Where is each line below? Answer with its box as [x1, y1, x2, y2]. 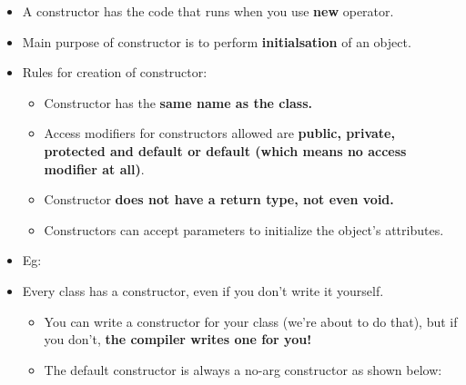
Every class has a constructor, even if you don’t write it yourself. [22, 281, 384, 300]
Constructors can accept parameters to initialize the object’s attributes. [44, 220, 444, 239]
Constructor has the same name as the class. [44, 93, 312, 112]
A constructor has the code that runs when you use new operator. [22, 2, 394, 20]
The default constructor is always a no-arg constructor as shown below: [44, 360, 442, 379]
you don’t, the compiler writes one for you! [44, 330, 312, 349]
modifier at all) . [44, 159, 145, 178]
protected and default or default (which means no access [44, 141, 407, 160]
